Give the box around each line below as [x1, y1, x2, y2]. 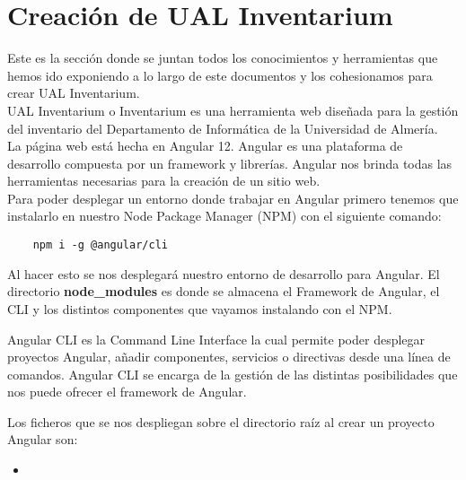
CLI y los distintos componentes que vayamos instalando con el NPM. [7, 299, 392, 318]
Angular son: [7, 430, 78, 449]
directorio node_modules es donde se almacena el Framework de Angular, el [7, 282, 440, 301]
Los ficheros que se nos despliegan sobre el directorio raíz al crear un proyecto [7, 412, 435, 431]
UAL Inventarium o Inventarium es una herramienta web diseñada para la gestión [7, 100, 459, 119]
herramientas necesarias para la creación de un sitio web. [7, 171, 321, 190]
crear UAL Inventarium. [7, 83, 140, 102]
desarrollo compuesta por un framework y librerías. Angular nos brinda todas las [7, 153, 453, 172]
